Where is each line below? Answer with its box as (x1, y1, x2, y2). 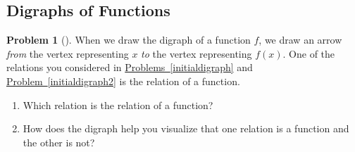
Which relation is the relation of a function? (23, 97, 213, 112)
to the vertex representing (141, 46, 252, 61)
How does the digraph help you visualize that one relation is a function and (23, 121, 349, 136)
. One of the (282, 46, 335, 61)
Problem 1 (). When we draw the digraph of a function (6, 32, 251, 47)
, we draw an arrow (259, 32, 342, 47)
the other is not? (23, 134, 95, 149)
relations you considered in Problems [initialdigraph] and (6, 60, 253, 75)
